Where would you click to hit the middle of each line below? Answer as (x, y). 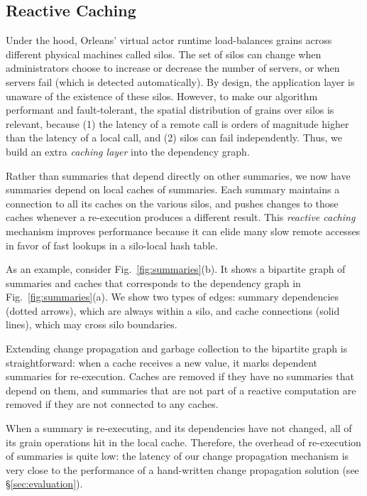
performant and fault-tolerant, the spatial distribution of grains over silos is (170, 110)
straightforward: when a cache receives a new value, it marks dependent (162, 362)
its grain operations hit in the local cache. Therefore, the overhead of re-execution (183, 442)
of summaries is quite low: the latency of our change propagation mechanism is (177, 456)
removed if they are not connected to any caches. (112, 404)
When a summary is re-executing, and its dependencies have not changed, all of (179, 428)
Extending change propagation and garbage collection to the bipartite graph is (177, 349)
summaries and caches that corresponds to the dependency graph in (153, 282)
